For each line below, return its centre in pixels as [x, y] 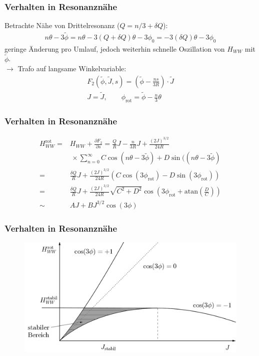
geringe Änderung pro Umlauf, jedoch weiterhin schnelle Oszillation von [115, 48]
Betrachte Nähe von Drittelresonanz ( [62, 25]
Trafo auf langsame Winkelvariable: [72, 68]
